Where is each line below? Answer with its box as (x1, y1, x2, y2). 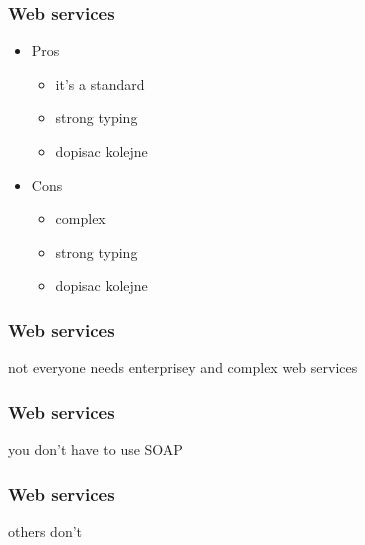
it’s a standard (55, 73, 145, 94)
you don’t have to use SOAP (8, 439, 183, 459)
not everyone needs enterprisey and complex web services (8, 357, 358, 378)
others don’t (8, 520, 83, 541)
